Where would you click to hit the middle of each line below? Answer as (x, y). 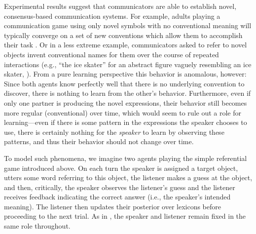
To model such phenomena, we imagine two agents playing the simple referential (126, 158)
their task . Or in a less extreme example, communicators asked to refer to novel (126, 45)
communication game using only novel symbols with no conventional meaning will (128, 25)
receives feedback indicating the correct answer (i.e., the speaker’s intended (117, 197)
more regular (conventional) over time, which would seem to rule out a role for (123, 112)
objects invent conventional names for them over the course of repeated (111, 54)
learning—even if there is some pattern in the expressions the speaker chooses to (126, 122)
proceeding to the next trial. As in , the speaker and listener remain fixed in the (125, 216)
